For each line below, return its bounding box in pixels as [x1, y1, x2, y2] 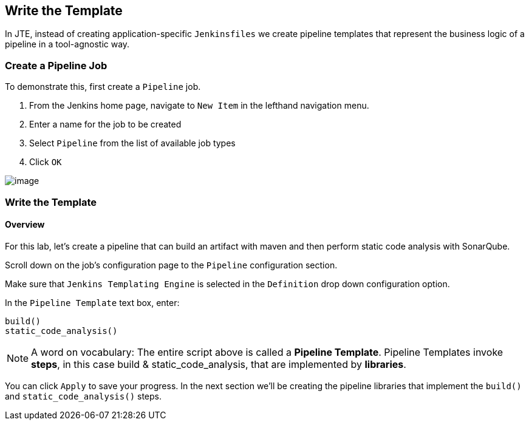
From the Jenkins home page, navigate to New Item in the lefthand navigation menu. [29, 100, 369, 111]
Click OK [29, 157, 62, 168]
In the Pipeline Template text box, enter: [5, 297, 180, 308]
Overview [5, 219, 45, 230]
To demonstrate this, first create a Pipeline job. [5, 81, 201, 92]
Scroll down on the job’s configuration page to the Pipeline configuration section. [5, 259, 338, 270]
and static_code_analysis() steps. [5, 390, 162, 401]
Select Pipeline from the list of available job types [29, 138, 236, 149]
